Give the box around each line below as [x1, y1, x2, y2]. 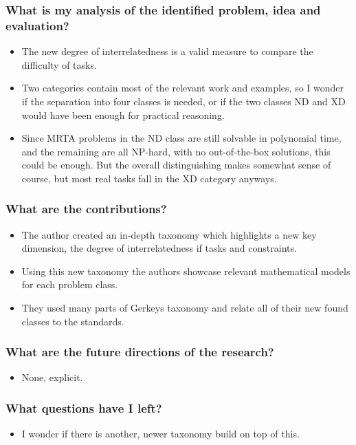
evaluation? [5, 17, 69, 34]
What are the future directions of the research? [5, 343, 274, 360]
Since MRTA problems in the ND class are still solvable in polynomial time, [21, 131, 342, 145]
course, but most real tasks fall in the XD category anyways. [21, 171, 277, 185]
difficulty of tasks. [21, 57, 97, 72]
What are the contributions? [5, 200, 167, 217]
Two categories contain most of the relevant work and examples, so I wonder [21, 80, 344, 95]
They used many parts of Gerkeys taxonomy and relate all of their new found [21, 301, 348, 315]
